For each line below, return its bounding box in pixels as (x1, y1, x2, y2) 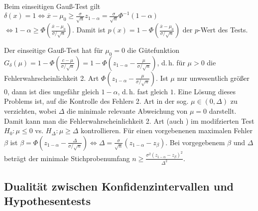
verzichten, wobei (4, 106, 57, 116)
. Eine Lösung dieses (173, 86, 236, 96)
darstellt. (209, 106, 237, 116)
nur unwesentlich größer (177, 72, 250, 83)
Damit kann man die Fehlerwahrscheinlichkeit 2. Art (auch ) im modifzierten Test (4, 115, 255, 126)
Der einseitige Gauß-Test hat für (4, 45, 103, 55)
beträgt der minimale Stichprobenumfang (4, 153, 130, 163)
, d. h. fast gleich (118, 86, 168, 96)
